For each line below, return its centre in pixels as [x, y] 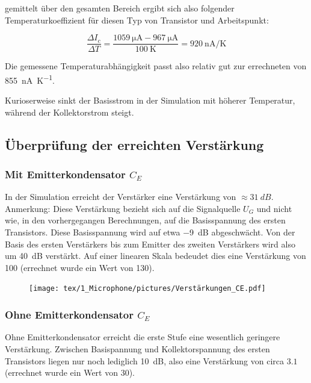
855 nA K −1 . [30, 79]
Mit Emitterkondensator [65, 174]
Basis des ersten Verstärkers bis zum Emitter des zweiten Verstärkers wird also [150, 244]
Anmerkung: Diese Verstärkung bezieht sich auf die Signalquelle [123, 208]
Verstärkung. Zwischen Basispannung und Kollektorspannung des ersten [137, 348]
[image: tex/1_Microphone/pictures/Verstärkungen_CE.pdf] [147, 289]
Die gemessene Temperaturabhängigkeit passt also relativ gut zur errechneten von [156, 66]
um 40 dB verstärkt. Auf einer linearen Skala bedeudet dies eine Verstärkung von [155, 256]
